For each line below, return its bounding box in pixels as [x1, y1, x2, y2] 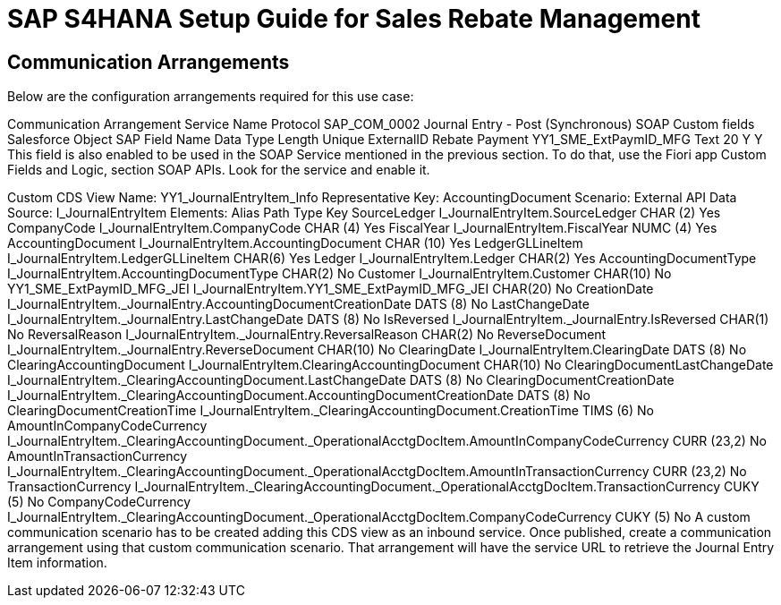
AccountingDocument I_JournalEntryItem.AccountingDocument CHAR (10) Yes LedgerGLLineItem [7, 235, 583, 251]
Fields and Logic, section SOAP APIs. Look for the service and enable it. [7, 162, 430, 178]
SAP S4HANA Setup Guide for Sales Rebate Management [7, 4, 700, 34]
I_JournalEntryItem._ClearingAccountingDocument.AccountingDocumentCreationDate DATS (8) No [7, 388, 591, 404]
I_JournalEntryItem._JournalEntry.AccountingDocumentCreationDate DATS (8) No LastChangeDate [7, 296, 590, 312]
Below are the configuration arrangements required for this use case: [7, 89, 414, 105]
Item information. [7, 555, 107, 571]
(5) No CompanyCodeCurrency [7, 494, 191, 510]
